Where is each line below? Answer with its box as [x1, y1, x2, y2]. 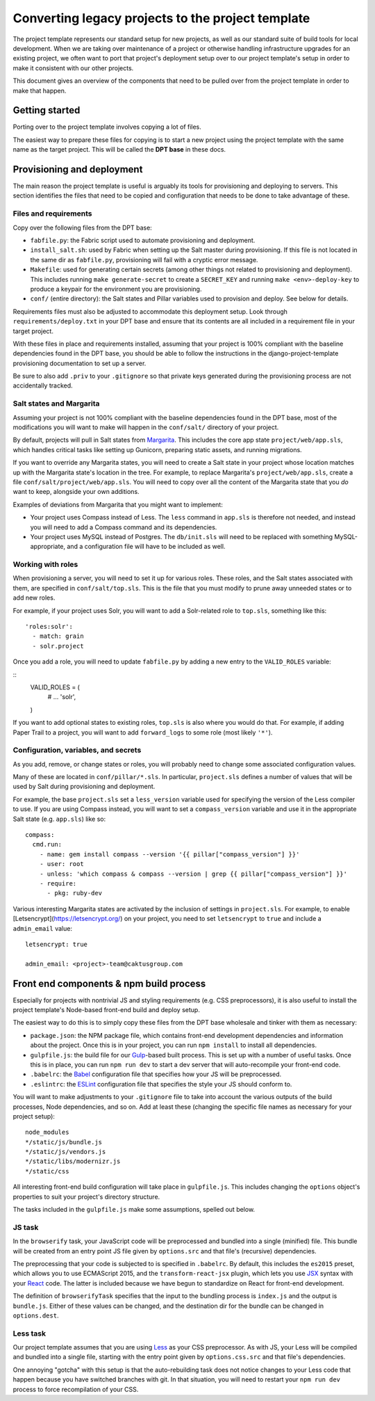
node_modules [25, 1128, 69, 1137]
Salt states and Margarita [12, 399, 100, 408]
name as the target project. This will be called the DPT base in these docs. [12, 145, 226, 154]
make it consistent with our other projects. [12, 63, 134, 72]
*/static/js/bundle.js [25, 1138, 103, 1146]
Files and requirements [12, 209, 92, 218]
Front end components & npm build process [12, 977, 206, 989]
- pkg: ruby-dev [47, 889, 103, 897]
